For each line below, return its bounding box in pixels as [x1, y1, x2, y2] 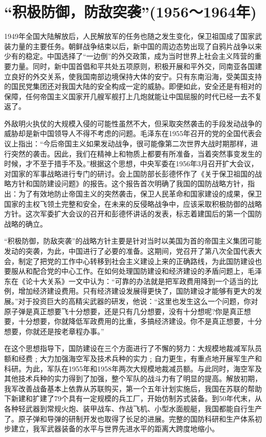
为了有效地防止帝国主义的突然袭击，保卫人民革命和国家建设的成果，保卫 [18, 188, 262, 199]
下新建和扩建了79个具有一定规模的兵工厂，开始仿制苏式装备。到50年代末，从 [4, 393, 262, 404]
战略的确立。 [4, 218, 47, 229]
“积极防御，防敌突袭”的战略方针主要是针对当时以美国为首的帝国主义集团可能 [4, 235, 262, 246]
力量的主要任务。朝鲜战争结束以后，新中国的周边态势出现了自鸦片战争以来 [11, 40, 262, 51]
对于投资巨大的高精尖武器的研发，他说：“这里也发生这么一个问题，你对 [18, 295, 258, 306]
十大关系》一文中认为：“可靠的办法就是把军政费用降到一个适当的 [32, 275, 251, 286]
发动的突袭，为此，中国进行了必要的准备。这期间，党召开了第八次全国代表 [4, 246, 255, 256]
